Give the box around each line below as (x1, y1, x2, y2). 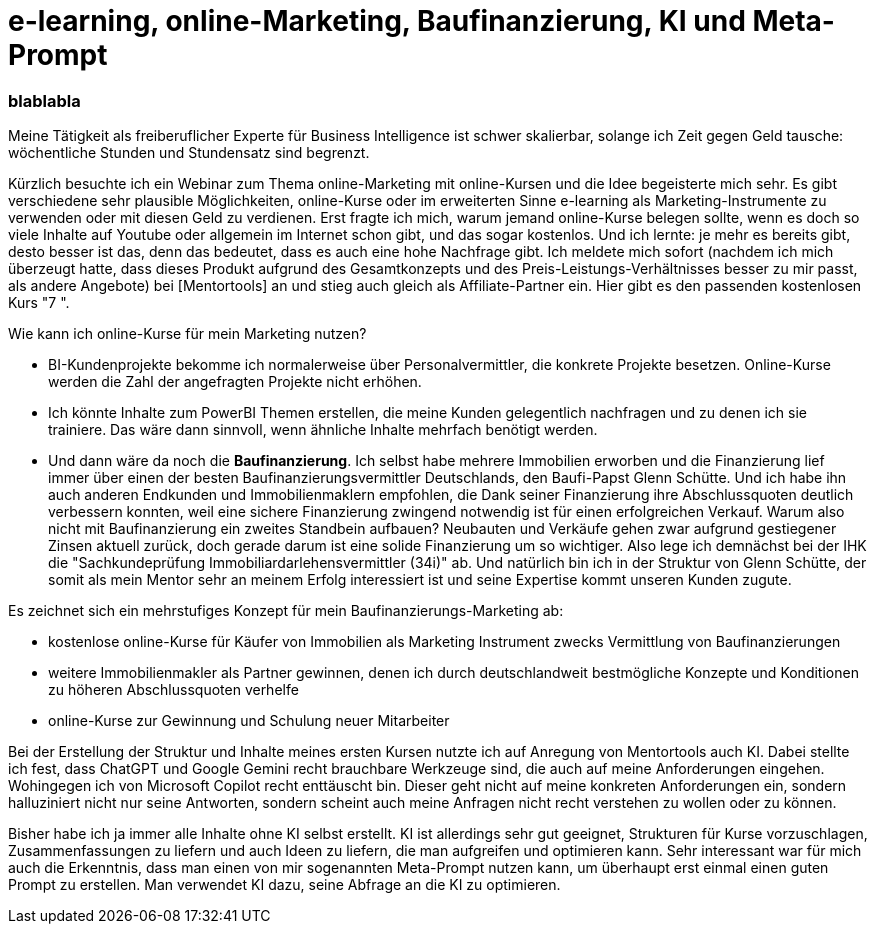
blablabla (8, 90, 81, 111)
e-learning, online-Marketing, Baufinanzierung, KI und (8, 4, 746, 38)
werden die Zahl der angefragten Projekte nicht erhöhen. (48, 373, 422, 391)
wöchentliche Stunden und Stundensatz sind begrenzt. (8, 144, 370, 162)
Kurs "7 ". (8, 294, 70, 312)
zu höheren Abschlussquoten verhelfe (48, 681, 299, 699)
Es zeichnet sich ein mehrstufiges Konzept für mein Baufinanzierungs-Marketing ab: (8, 602, 564, 620)
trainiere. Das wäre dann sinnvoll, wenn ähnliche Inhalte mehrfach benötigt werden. (48, 421, 598, 439)
